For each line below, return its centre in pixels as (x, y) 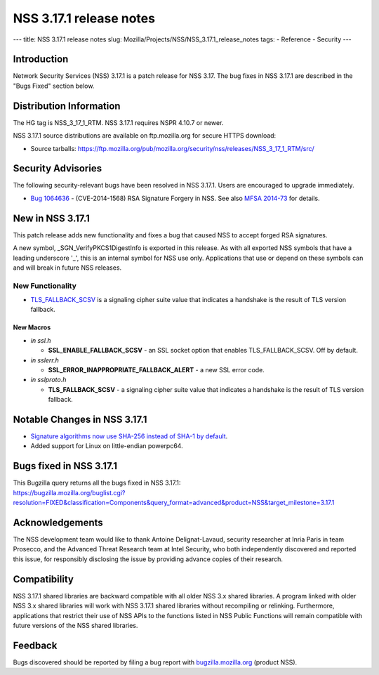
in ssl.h (41, 340)
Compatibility (43, 579)
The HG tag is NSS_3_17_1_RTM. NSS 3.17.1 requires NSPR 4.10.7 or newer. (118, 122)
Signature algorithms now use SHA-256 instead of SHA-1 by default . (129, 436)
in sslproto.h (48, 380)
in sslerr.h (45, 360)
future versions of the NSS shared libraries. (75, 625)
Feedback (35, 645)
